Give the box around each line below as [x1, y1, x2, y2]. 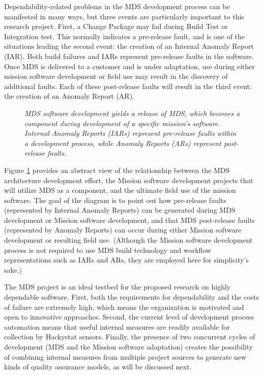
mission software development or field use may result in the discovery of [4, 71, 228, 81]
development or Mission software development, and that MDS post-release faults [4, 214, 255, 225]
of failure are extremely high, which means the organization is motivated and [4, 301, 244, 312]
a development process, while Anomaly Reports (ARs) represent [24, 137, 221, 148]
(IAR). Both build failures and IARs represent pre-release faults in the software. [4, 50, 254, 61]
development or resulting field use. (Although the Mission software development [4, 235, 253, 245]
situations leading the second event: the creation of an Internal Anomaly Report [4, 41, 254, 51]
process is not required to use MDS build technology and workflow [4, 244, 212, 255]
